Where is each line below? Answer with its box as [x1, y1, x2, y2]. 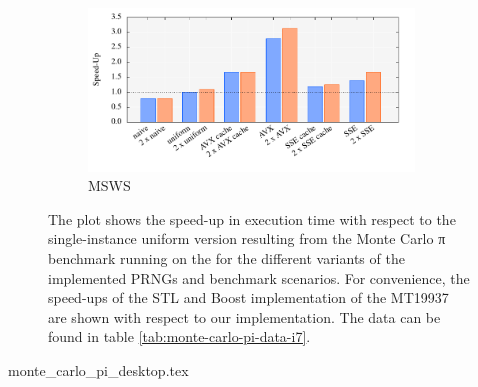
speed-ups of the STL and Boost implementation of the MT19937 [48, 287, 449, 308]
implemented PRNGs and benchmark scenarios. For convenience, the [48, 267, 470, 288]
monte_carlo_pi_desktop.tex [8, 359, 189, 380]
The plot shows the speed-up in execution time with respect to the [48, 208, 456, 229]
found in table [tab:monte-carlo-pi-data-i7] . [48, 326, 311, 347]
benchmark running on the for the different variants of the [48, 247, 405, 268]
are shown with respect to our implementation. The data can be [48, 306, 441, 327]
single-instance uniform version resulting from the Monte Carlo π [48, 228, 446, 249]
